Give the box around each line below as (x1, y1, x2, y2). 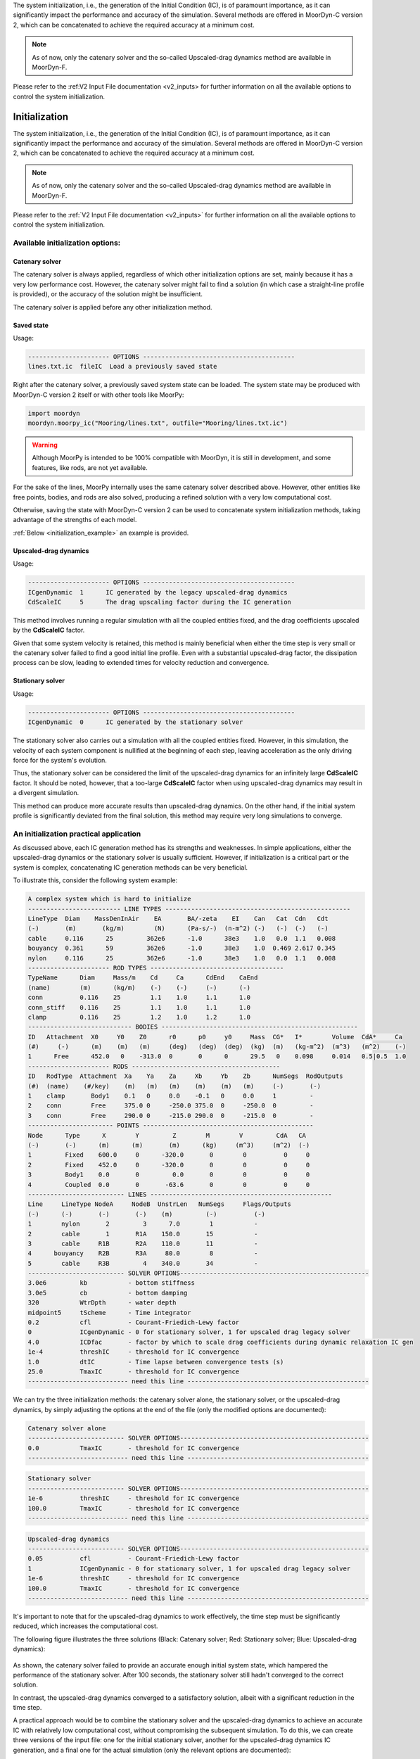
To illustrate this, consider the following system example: (13, 876, 178, 884)
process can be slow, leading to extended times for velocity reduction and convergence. (13, 659, 269, 667)
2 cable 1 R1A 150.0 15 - (27, 1230, 258, 1238)
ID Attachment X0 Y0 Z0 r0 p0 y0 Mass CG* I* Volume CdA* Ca (27, 1033, 402, 1041)
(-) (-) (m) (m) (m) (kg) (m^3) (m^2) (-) (27, 1141, 310, 1149)
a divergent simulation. (13, 789, 79, 797)
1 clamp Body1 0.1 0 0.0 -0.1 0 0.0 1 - (27, 1092, 314, 1100)
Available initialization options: (13, 238, 121, 248)
